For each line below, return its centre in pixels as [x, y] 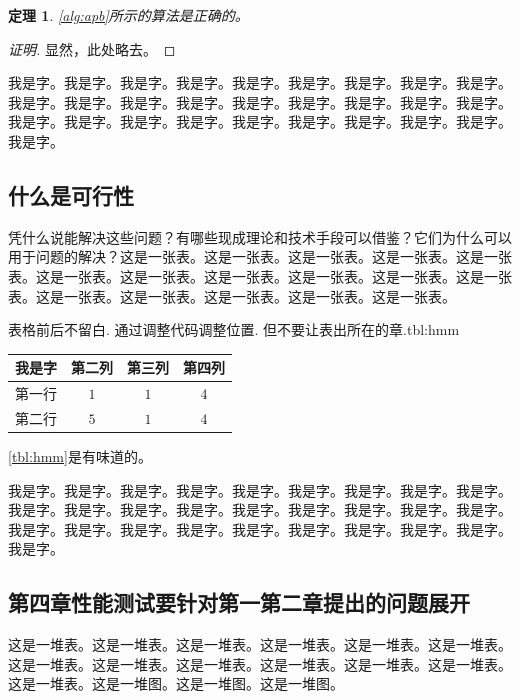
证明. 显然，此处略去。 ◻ [92, 48]
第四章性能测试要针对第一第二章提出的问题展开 [239, 602]
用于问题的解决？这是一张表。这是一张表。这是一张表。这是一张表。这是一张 [260, 256]
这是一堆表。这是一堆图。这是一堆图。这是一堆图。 [176, 683]
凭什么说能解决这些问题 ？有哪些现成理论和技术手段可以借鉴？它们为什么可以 [260, 236]
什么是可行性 [71, 194]
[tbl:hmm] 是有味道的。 [80, 456]
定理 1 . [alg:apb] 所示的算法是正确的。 [128, 15]
